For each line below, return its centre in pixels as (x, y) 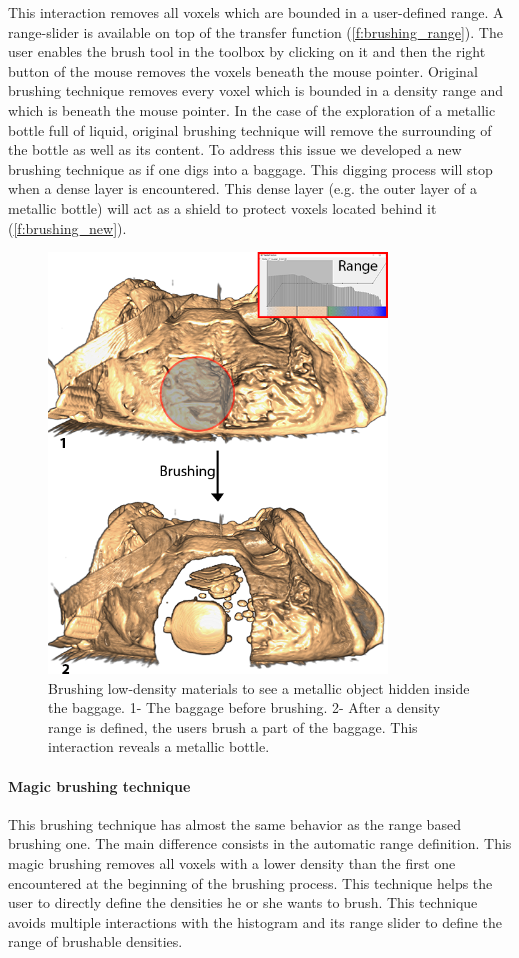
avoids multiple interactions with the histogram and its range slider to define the (255, 921)
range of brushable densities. (95, 941)
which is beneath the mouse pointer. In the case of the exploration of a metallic (252, 109)
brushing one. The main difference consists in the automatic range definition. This (260, 843)
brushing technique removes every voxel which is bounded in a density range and (256, 90)
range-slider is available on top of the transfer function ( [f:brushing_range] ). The (255, 31)
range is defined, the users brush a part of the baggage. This (233, 726)
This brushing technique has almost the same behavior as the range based (234, 823)
